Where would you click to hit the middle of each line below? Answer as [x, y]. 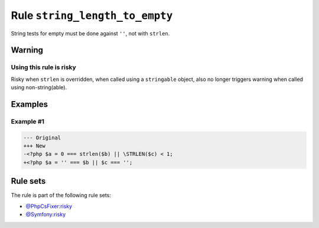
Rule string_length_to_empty [92, 15]
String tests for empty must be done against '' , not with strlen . [90, 33]
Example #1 [27, 121]
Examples [30, 104]
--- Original [42, 138]
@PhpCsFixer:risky [49, 206]
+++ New [34, 146]
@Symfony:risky [46, 214]
